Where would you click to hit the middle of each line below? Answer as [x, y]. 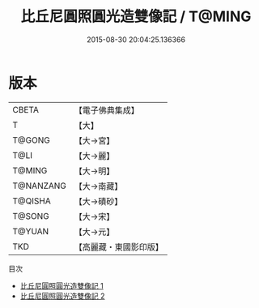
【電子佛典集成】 [107, 110]
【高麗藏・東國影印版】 [119, 246]
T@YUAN [31, 231]
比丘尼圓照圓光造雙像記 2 [62, 296]
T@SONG [31, 216]
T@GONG [31, 140]
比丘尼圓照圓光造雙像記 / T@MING [136, 17]
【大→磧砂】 [98, 201]
